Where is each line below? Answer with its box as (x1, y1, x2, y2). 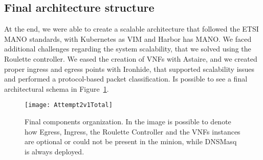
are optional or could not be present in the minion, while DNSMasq (25, 136, 237, 147)
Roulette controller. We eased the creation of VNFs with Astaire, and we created (4, 53, 257, 64)
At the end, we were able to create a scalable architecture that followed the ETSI (4, 23, 259, 34)
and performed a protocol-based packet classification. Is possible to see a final (4, 73, 248, 84)
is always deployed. (25, 146, 84, 156)
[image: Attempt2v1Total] (25, 101, 113, 109)
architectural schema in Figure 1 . (4, 83, 109, 94)
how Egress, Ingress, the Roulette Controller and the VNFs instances (25, 126, 240, 137)
